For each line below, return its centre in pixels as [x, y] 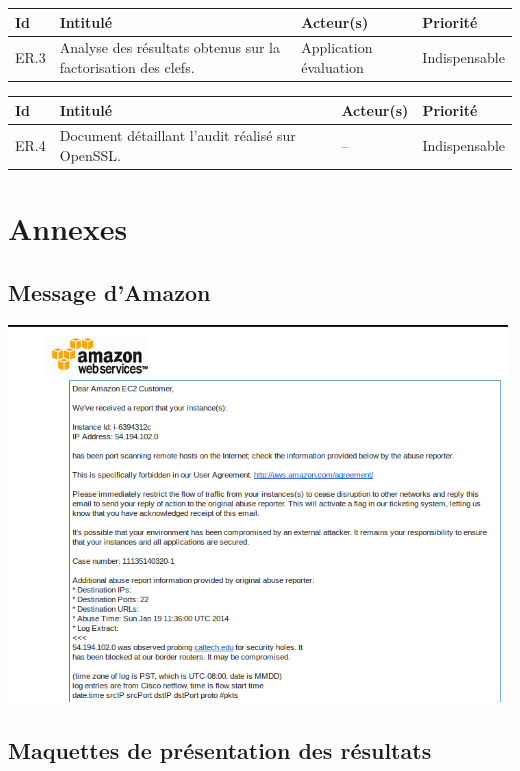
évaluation [332, 66]
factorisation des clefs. [127, 66]
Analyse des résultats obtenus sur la [169, 47]
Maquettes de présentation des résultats [220, 750]
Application [337, 47]
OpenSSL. [90, 154]
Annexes [68, 228]
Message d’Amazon [109, 291]
